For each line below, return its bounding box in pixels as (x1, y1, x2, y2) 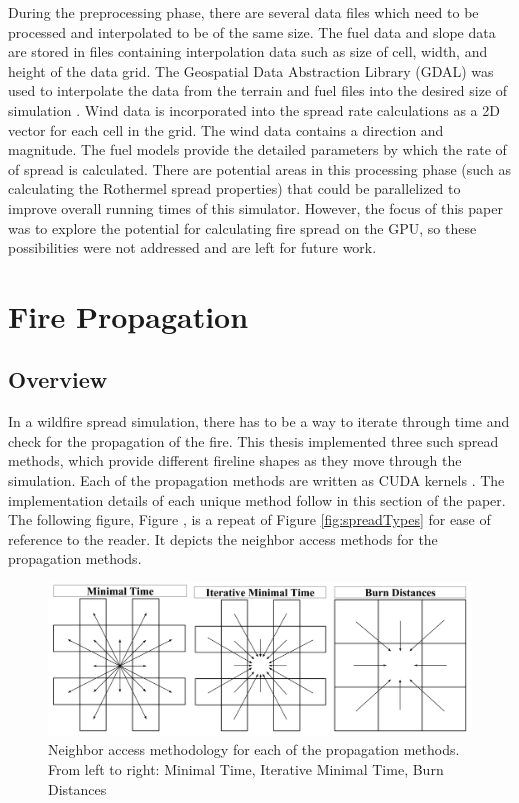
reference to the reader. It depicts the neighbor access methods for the (8, 528, 438, 549)
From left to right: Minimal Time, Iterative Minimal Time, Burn (48, 759, 444, 780)
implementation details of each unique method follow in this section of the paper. (8, 489, 506, 510)
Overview (8, 364, 108, 395)
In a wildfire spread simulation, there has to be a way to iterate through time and (8, 411, 510, 432)
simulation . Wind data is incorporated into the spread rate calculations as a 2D (8, 99, 500, 120)
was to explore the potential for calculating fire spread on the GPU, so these (8, 217, 477, 238)
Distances (48, 778, 107, 799)
